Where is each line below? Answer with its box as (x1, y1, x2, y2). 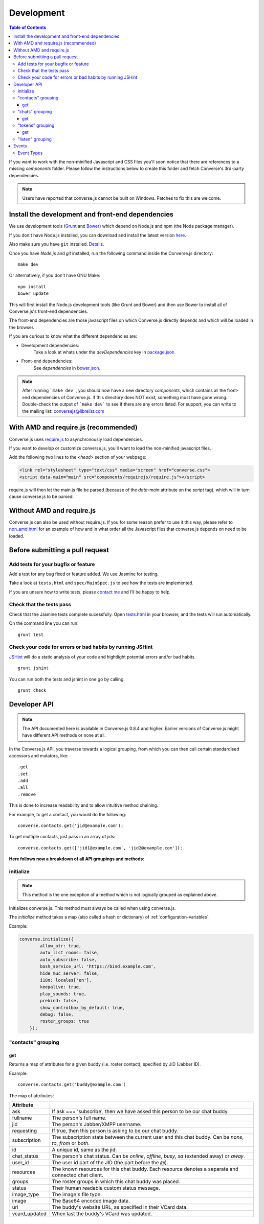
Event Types (18, 150, 43, 156)
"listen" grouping (18, 136, 52, 142)
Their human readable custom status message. (52, 1184, 160, 1191)
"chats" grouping (18, 109, 52, 115)
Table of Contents (9, 24, 46, 30)
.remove (18, 791, 36, 797)
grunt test (18, 632, 44, 637)
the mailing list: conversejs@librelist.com (22, 408, 105, 414)
